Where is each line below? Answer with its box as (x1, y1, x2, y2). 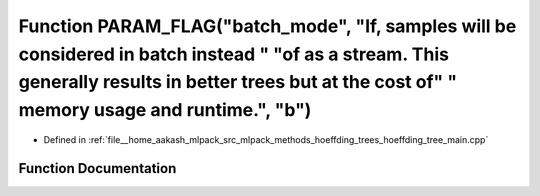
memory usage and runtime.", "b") (18, 99, 312, 122)
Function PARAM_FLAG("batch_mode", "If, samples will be (18, 15, 517, 37)
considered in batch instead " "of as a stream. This (18, 43, 450, 65)
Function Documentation (18, 160, 177, 177)
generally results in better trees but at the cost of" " (18, 71, 458, 94)
